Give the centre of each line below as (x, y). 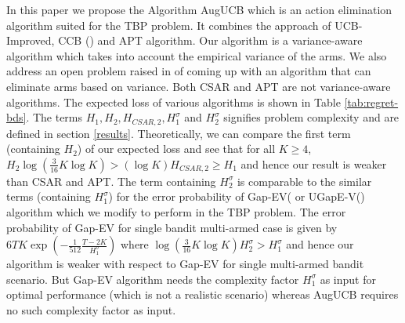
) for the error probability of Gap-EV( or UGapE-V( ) (237, 196)
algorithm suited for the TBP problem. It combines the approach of (169, 25)
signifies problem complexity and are (311, 117)
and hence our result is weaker (314, 163)
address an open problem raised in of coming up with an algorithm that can (189, 71)
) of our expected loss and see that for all (176, 149)
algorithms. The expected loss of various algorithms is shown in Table (174, 102)
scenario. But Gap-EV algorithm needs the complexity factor (153, 279)
